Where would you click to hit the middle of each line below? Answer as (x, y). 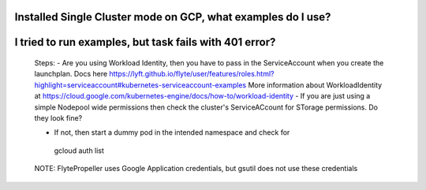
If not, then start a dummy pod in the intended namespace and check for (172, 132)
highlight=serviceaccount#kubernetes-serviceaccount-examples (140, 85)
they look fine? (58, 117)
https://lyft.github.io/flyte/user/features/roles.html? (192, 74)
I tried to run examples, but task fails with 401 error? (145, 42)
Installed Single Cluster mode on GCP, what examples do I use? (173, 17)
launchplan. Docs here (71, 74)
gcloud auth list (79, 151)
